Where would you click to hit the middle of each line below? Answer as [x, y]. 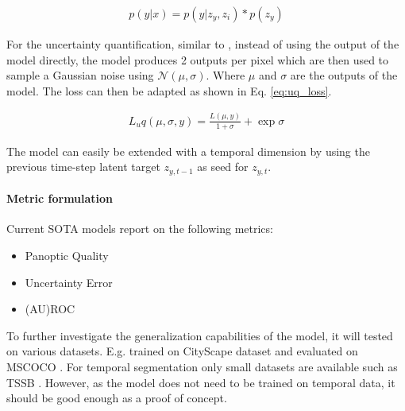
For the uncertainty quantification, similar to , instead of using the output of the [203, 44]
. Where [226, 75]
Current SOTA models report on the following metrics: [140, 229]
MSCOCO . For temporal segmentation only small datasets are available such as [202, 366]
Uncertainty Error [69, 282]
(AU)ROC [50, 309]
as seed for [223, 167]
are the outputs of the [344, 75]
